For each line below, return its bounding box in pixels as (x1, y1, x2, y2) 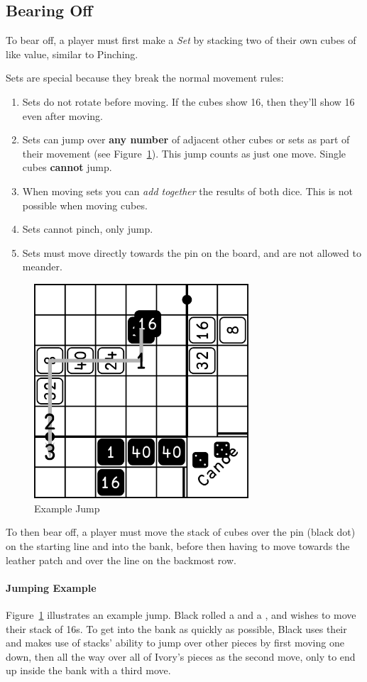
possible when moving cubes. (22, 197, 148, 212)
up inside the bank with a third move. (6, 663, 171, 678)
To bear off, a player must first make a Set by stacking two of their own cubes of (6, 33, 356, 48)
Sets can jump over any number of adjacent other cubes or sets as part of (22, 132, 350, 147)
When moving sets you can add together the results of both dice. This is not (22, 183, 353, 198)
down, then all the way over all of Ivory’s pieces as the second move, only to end (6, 649, 356, 664)
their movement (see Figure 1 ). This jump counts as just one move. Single (22, 145, 346, 160)
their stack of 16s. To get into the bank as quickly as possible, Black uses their (6, 621, 347, 636)
